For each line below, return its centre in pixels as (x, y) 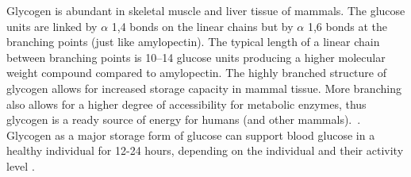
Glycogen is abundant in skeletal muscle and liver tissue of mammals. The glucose (206, 10)
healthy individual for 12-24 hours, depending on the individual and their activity (205, 150)
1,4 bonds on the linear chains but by (202, 26)
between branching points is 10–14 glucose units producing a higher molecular (196, 57)
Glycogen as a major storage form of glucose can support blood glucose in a (191, 135)
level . (21, 165)
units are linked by (52, 26)
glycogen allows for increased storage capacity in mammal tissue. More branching (204, 88)
